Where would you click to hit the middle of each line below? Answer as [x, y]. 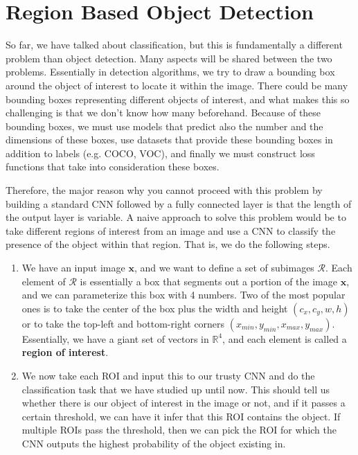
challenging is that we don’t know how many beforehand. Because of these [163, 113]
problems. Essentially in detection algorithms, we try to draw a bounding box [170, 72]
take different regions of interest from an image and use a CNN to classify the [171, 230]
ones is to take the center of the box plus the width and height [155, 308]
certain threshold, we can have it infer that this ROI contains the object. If [181, 416]
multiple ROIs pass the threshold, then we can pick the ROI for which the [179, 430]
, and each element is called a [285, 338]
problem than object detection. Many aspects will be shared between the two [169, 58]
